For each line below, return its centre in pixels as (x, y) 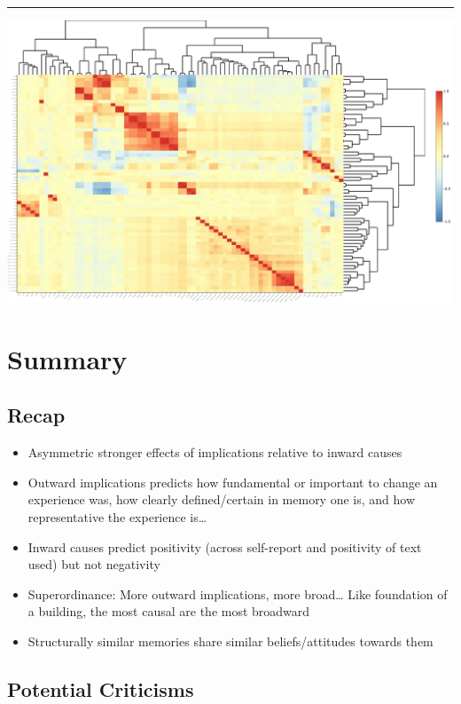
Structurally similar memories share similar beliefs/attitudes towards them (230, 641)
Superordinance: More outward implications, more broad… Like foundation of (238, 593)
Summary (67, 358)
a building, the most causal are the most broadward (169, 611)
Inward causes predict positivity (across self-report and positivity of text (225, 546)
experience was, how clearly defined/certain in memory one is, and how (222, 499)
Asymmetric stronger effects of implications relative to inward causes (215, 452)
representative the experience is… (117, 516)
